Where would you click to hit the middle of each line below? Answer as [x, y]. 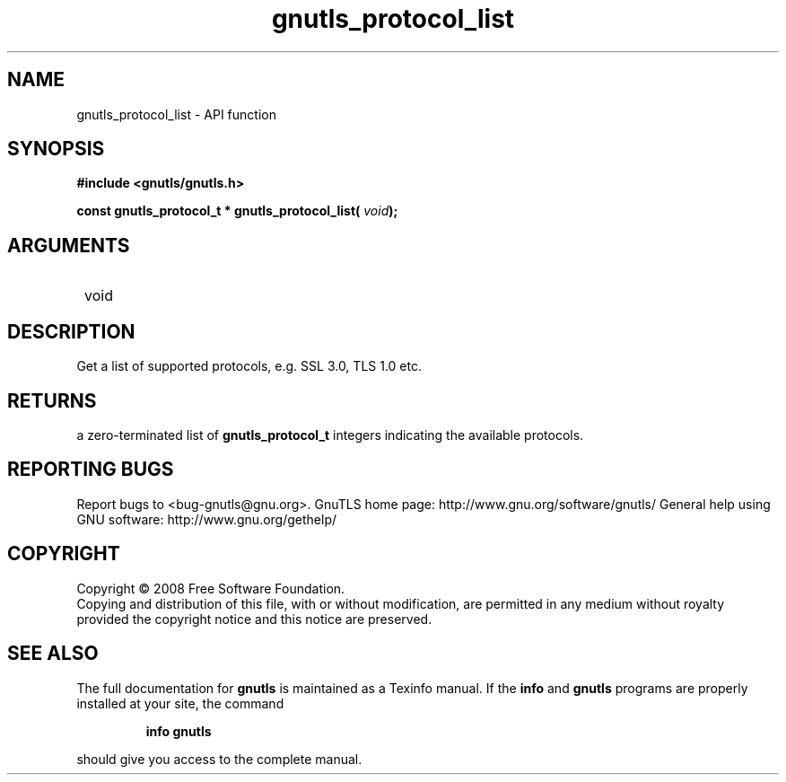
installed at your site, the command [180, 703]
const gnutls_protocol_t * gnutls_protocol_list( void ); [237, 211]
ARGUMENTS [69, 245]
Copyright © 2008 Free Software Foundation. [211, 588]
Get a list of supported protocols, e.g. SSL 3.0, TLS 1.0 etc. [249, 366]
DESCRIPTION [71, 331]
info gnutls [179, 731]
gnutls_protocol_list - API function [176, 114]
